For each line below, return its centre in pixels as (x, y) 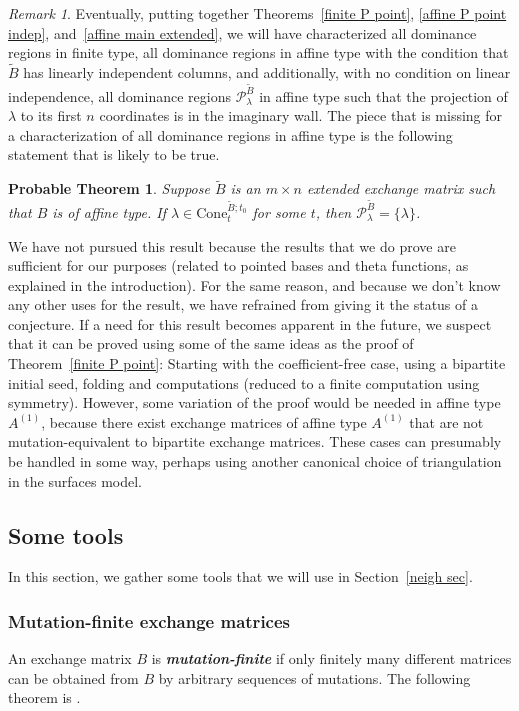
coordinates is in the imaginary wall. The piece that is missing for (301, 115)
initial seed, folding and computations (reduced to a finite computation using (244, 382)
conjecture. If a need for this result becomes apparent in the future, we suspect (250, 323)
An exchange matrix (70, 658)
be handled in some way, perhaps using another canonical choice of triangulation (255, 461)
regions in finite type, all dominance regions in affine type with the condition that (258, 52)
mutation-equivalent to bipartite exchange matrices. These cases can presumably (255, 441)
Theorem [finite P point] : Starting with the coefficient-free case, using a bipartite (257, 363)
